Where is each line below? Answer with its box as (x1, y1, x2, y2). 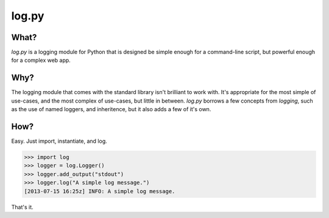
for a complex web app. (11, 56, 71, 64)
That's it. (11, 203, 34, 211)
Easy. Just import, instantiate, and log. (11, 137, 108, 145)
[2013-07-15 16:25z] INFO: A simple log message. (24, 188, 175, 194)
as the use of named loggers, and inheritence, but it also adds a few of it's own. (11, 106, 211, 113)
